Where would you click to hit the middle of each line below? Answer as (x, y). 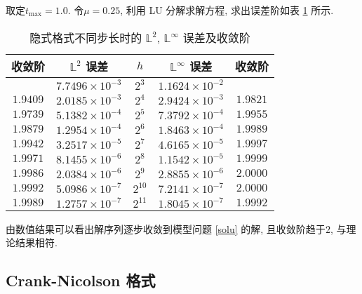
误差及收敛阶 (216, 37)
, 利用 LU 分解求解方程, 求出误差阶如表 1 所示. (227, 10)
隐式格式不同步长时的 (86, 37)
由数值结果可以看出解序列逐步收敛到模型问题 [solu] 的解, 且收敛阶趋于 (166, 228)
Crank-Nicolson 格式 (81, 280)
